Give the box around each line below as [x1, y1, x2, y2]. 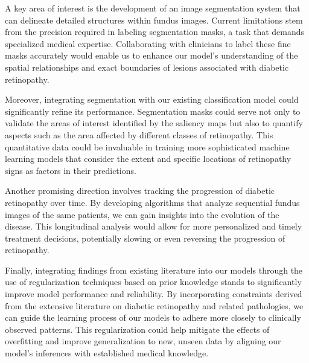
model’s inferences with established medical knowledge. [5, 347, 209, 359]
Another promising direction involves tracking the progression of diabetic [5, 184, 275, 197]
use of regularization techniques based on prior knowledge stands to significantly [5, 275, 302, 288]
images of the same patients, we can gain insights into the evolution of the [5, 208, 279, 220]
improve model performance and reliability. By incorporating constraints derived [5, 288, 302, 300]
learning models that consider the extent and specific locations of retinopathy [5, 152, 291, 165]
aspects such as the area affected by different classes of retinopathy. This [5, 128, 273, 141]
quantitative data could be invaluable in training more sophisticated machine [5, 140, 290, 153]
